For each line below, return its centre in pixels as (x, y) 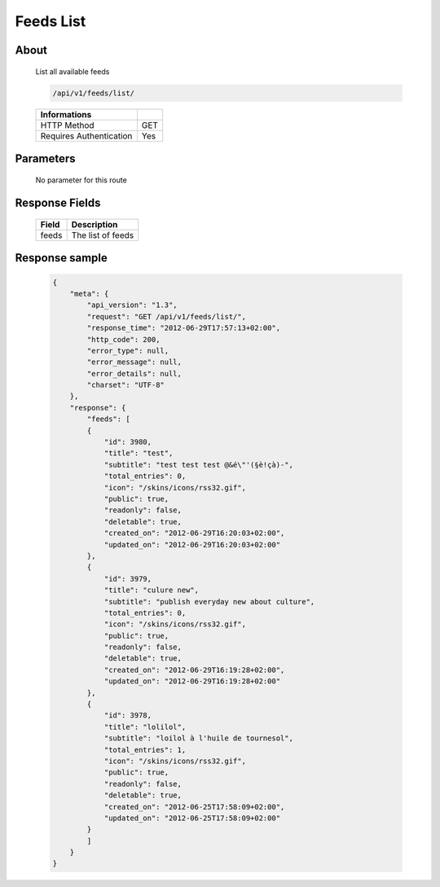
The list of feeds (103, 235)
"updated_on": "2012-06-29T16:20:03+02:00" (192, 544)
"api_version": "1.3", (132, 305)
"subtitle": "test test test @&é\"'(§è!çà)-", (198, 465)
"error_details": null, (134, 373)
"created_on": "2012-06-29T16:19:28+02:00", (194, 670)
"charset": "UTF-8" (125, 385)
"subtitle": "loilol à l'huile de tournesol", (198, 738)
